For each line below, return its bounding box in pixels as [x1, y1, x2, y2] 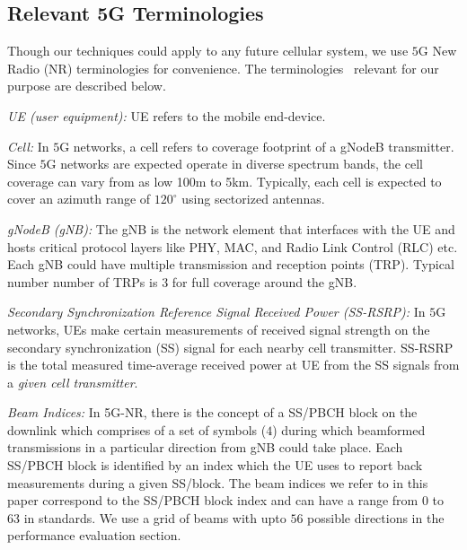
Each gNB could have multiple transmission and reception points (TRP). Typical [7, 255, 454, 274]
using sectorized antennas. [181, 189, 325, 208]
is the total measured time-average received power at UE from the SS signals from [7, 355, 460, 374]
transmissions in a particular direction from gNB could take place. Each [7, 438, 403, 457]
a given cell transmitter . [7, 372, 138, 391]
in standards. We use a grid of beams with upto [23, 508, 286, 527]
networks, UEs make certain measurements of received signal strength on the [7, 319, 430, 338]
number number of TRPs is [7, 272, 158, 291]
